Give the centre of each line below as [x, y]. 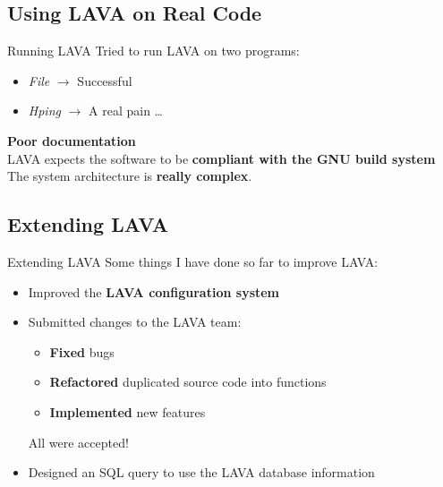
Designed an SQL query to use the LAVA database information [201, 472]
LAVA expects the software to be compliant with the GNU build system [221, 158]
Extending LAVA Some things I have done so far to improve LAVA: [193, 261]
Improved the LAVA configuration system [154, 291]
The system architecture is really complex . [130, 176]
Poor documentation [72, 140]
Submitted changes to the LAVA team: [135, 322]
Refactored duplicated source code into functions [188, 382]
